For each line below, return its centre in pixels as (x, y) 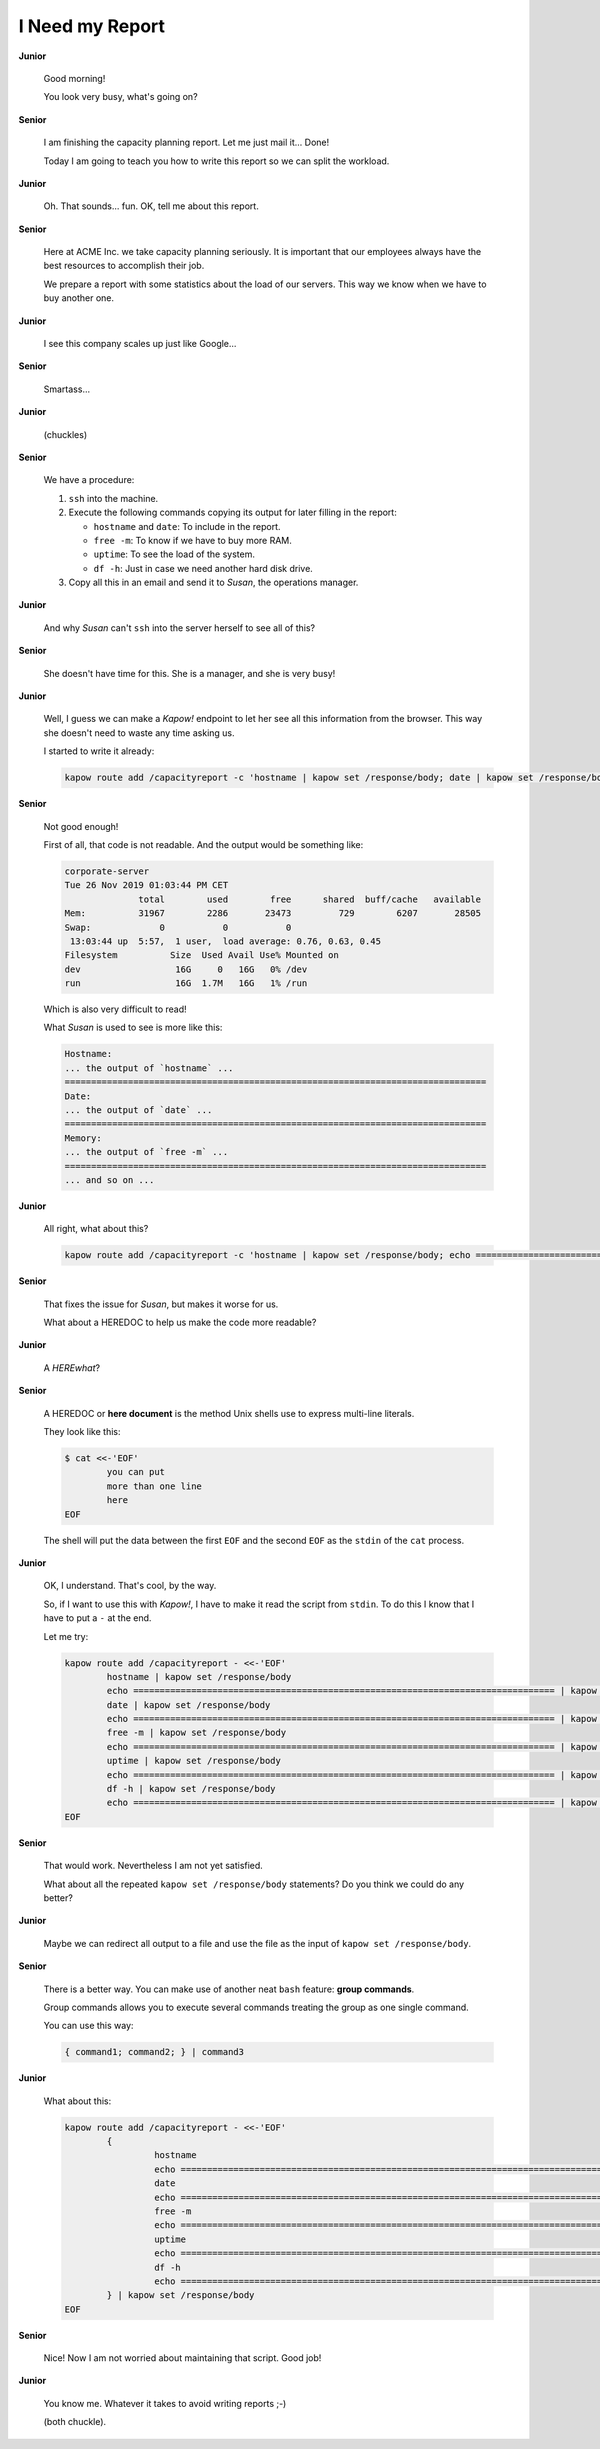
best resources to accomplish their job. (124, 266)
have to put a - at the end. (97, 1618)
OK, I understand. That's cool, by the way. (130, 1586)
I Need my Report (91, 26)
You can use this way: (88, 2026)
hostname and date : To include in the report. (187, 526)
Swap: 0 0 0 (178, 927)
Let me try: (66, 1636)
